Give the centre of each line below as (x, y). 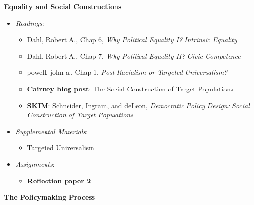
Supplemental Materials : (52, 131)
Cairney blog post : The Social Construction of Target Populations (130, 88)
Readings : (30, 23)
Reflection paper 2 (59, 180)
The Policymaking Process (50, 197)
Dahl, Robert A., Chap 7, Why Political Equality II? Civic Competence (134, 56)
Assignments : (35, 164)
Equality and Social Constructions (63, 6)
